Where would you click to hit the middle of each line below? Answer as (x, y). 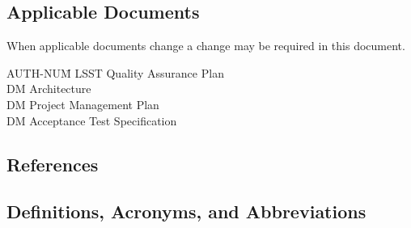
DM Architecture (49, 89)
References (53, 164)
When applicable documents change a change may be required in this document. (206, 46)
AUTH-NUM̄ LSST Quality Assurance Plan (115, 72)
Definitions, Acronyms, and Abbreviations (186, 211)
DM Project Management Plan (83, 104)
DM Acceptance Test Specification (92, 120)
